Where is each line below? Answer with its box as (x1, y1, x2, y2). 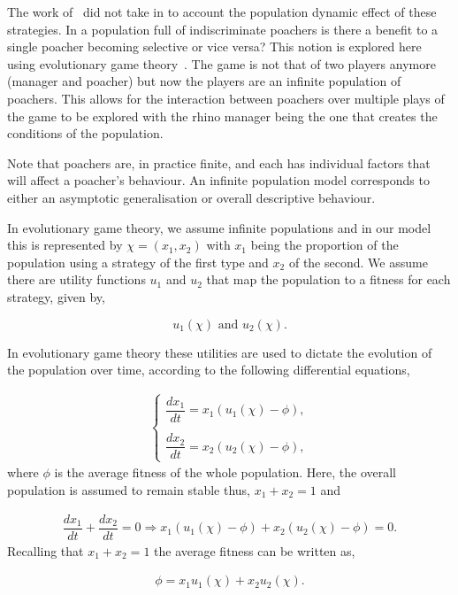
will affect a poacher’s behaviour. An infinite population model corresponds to (7, 171, 430, 189)
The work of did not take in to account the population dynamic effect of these (7, 3, 437, 20)
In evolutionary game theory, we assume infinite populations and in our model (7, 218, 431, 236)
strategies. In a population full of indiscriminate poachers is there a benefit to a (7, 19, 439, 38)
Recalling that (7, 541, 84, 560)
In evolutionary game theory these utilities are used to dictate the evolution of (7, 343, 432, 361)
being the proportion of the (250, 236, 399, 254)
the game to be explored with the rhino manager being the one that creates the (7, 106, 438, 125)
